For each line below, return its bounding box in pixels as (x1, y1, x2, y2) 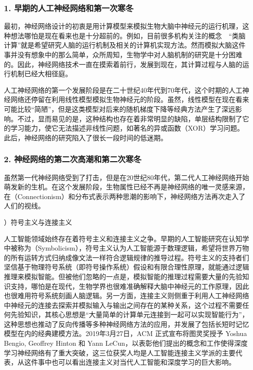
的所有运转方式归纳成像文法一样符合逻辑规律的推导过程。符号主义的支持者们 (4, 252, 249, 262)
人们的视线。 (4, 201, 45, 211)
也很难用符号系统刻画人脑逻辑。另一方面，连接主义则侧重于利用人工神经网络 (4, 290, 249, 301)
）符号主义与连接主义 (4, 217, 72, 227)
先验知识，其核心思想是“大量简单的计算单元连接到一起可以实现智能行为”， (10, 309, 249, 320)
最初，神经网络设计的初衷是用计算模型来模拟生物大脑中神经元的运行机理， (4, 21, 242, 31)
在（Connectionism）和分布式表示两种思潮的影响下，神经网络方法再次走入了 (4, 191, 246, 201)
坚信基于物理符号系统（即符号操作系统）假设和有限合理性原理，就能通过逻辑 (4, 262, 249, 272)
